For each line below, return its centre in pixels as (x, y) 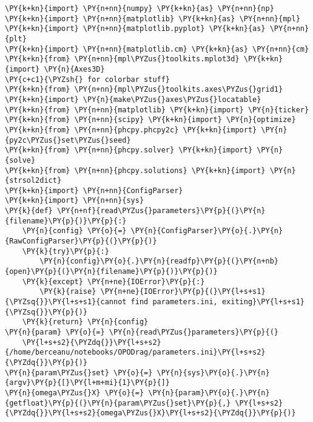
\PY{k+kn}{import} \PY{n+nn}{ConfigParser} (94, 190)
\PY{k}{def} (29, 211)
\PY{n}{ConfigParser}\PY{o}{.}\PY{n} (207, 231)
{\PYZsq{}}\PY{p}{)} (46, 312)
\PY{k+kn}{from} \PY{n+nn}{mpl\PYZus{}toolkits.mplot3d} (122, 59)
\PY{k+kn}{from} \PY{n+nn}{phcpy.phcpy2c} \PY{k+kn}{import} (131, 130)
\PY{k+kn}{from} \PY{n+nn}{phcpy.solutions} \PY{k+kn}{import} (135, 170)
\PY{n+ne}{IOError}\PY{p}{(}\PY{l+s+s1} (183, 292)
